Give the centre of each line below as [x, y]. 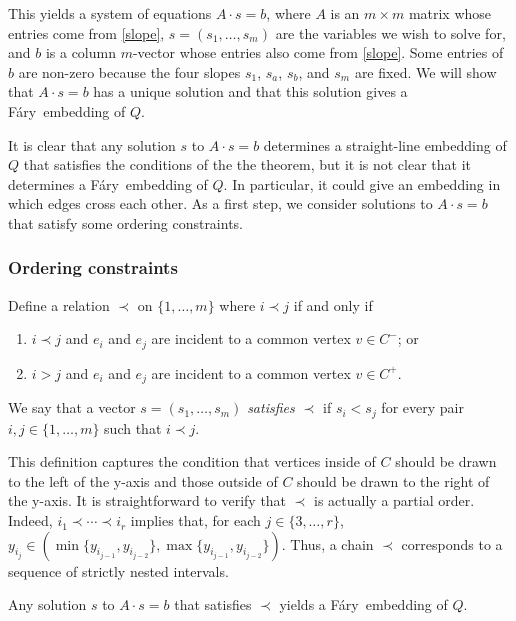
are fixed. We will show [425, 71]
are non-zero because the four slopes [129, 71]
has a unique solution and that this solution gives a [250, 91]
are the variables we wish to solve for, [390, 32]
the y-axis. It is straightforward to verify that [147, 500]
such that [133, 427]
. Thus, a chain [327, 543]
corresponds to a [452, 543]
